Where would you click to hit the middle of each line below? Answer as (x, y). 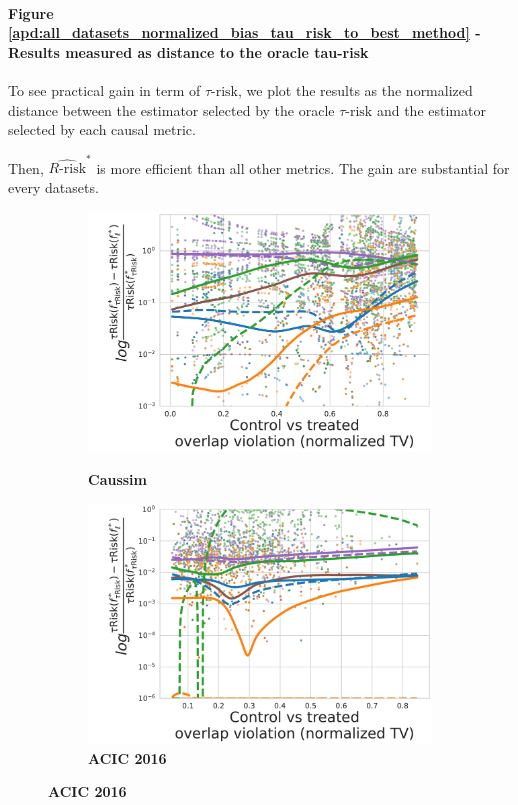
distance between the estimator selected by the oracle (171, 109)
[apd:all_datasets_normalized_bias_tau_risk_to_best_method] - (244, 32)
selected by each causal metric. (102, 129)
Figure (31, 12)
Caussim (117, 479)
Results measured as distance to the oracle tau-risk (188, 51)
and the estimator (431, 109)
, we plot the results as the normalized (355, 89)
